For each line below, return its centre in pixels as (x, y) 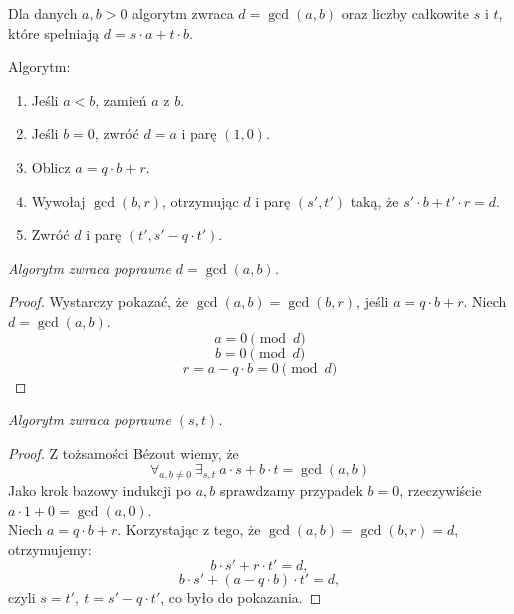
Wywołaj (58, 200)
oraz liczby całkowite (405, 13)
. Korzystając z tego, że (189, 529)
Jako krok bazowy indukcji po (100, 490)
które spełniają (54, 32)
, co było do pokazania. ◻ (241, 597)
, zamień (121, 99)
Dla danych (43, 13)
